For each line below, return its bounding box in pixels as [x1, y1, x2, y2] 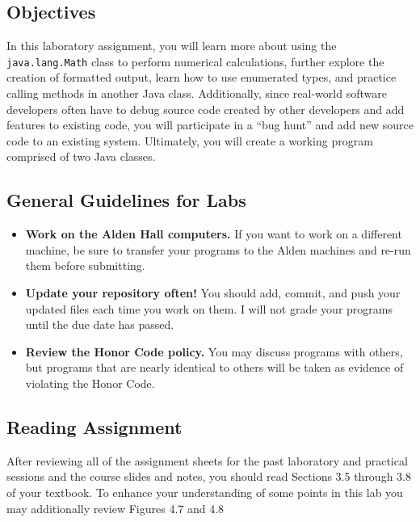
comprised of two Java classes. [6, 148, 156, 165]
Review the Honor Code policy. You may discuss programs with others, [25, 343, 403, 360]
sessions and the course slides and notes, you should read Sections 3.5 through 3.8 [6, 468, 411, 485]
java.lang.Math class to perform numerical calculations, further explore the [6, 53, 384, 69]
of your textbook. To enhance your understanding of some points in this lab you [6, 483, 403, 500]
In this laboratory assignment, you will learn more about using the [6, 37, 337, 54]
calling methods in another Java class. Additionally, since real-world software [6, 85, 387, 102]
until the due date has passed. [25, 316, 174, 333]
